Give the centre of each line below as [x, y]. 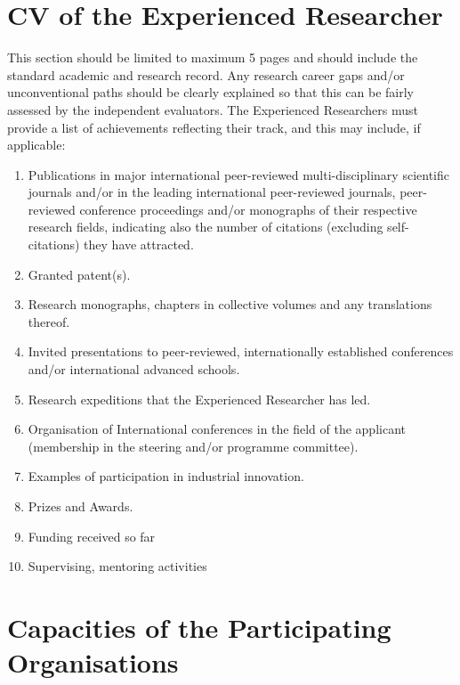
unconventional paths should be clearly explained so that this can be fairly [210, 92]
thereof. [49, 321]
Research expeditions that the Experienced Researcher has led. [199, 399]
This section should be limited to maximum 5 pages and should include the [213, 57]
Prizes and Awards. [81, 506]
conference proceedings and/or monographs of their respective [248, 209]
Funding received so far [92, 536]
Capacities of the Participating [199, 627]
